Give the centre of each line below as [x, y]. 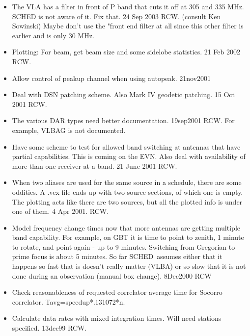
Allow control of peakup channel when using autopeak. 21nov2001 [111, 78]
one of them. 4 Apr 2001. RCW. [60, 211]
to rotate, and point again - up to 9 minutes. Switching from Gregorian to [124, 246]
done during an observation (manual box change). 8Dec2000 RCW [112, 275]
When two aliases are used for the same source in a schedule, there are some [127, 182]
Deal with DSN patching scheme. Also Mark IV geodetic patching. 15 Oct [124, 94]
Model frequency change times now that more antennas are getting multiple [126, 227]
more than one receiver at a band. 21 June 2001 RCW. [95, 166]
